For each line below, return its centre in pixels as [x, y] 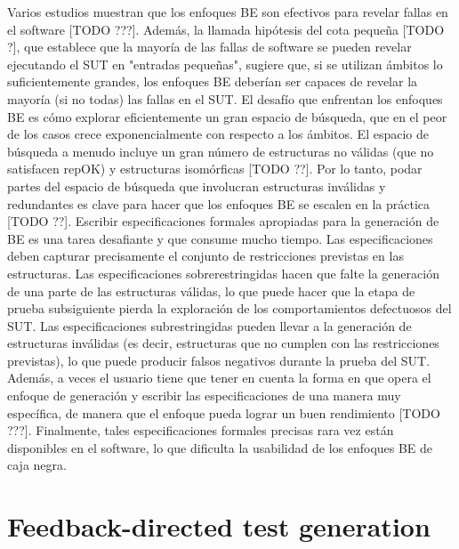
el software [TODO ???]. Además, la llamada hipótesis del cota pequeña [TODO [226, 29]
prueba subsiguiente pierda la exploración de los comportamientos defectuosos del [229, 308]
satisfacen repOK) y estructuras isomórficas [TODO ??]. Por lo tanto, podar [215, 169]
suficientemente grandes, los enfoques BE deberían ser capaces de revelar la [213, 81]
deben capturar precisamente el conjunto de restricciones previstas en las [205, 256]
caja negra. [37, 465]
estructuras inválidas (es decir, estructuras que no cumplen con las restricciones [223, 343]
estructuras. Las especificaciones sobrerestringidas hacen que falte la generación [223, 273]
